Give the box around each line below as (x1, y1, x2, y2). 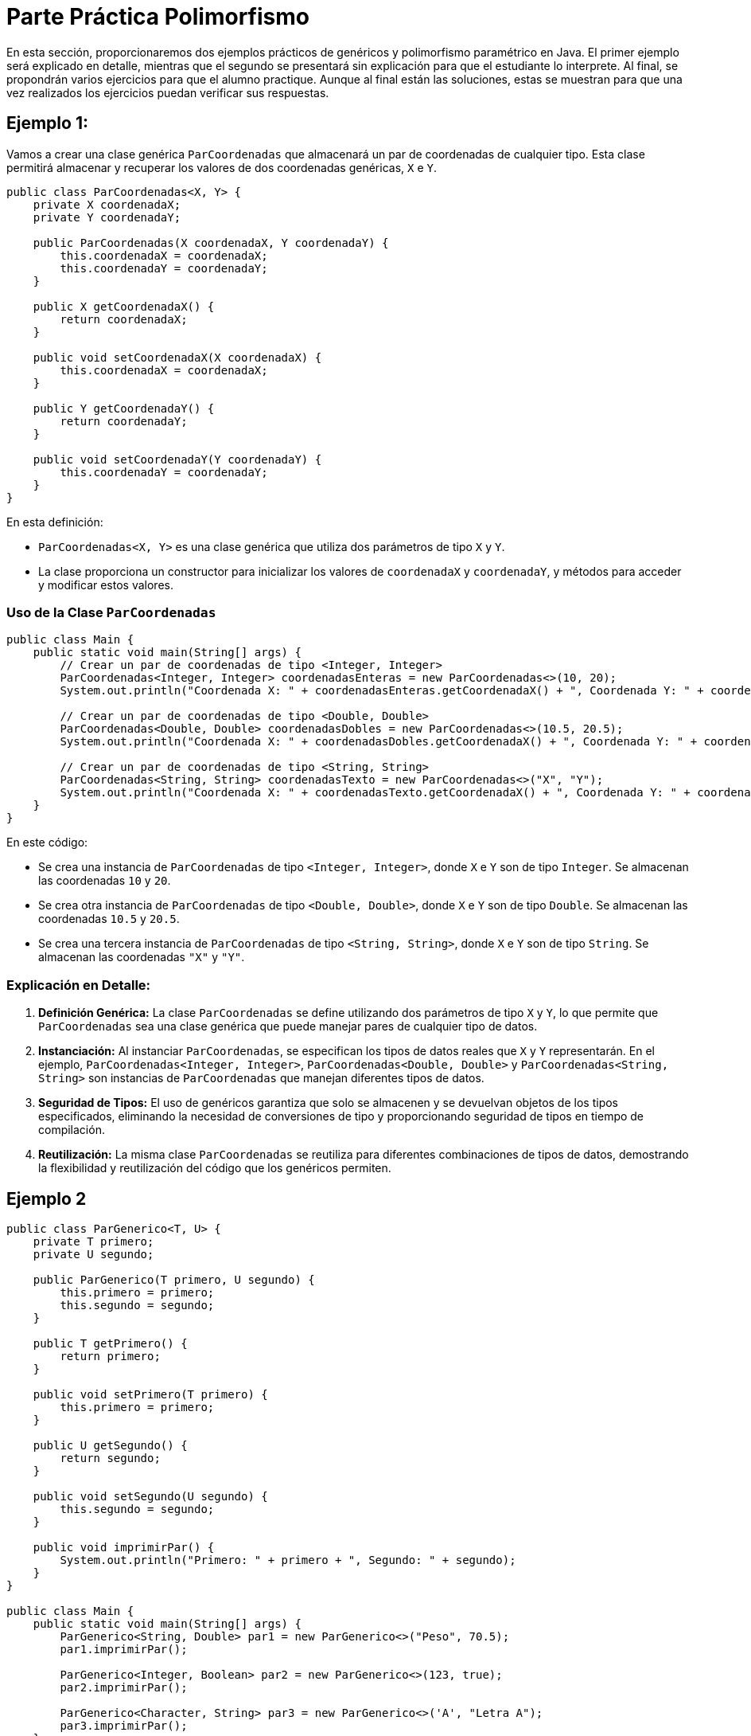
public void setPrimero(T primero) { (33, 1387, 268, 1401)
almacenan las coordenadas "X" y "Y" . (38, 950, 245, 964)
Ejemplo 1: (6, 113, 88, 134)
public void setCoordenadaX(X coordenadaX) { (33, 350, 322, 364)
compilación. (38, 1123, 105, 1137)
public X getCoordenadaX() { (33, 299, 215, 313)
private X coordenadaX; (33, 197, 181, 211)
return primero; (60, 1349, 161, 1363)
